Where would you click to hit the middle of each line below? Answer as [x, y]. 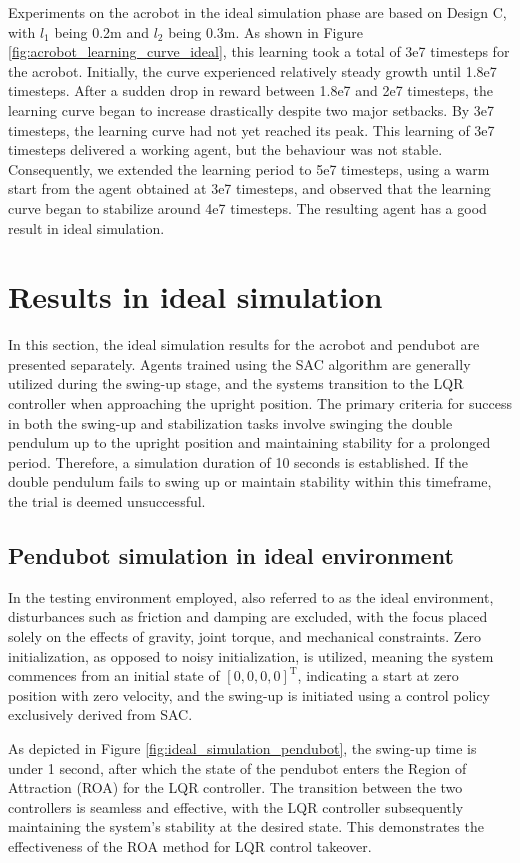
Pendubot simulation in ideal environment [231, 554]
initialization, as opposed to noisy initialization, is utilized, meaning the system [251, 655]
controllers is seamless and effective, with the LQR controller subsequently [236, 806]
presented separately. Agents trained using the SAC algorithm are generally [239, 363]
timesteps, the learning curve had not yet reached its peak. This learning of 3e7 [251, 129]
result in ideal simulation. [86, 227]
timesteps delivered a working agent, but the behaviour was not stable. [225, 149]
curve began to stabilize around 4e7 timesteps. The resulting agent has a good [247, 207]
